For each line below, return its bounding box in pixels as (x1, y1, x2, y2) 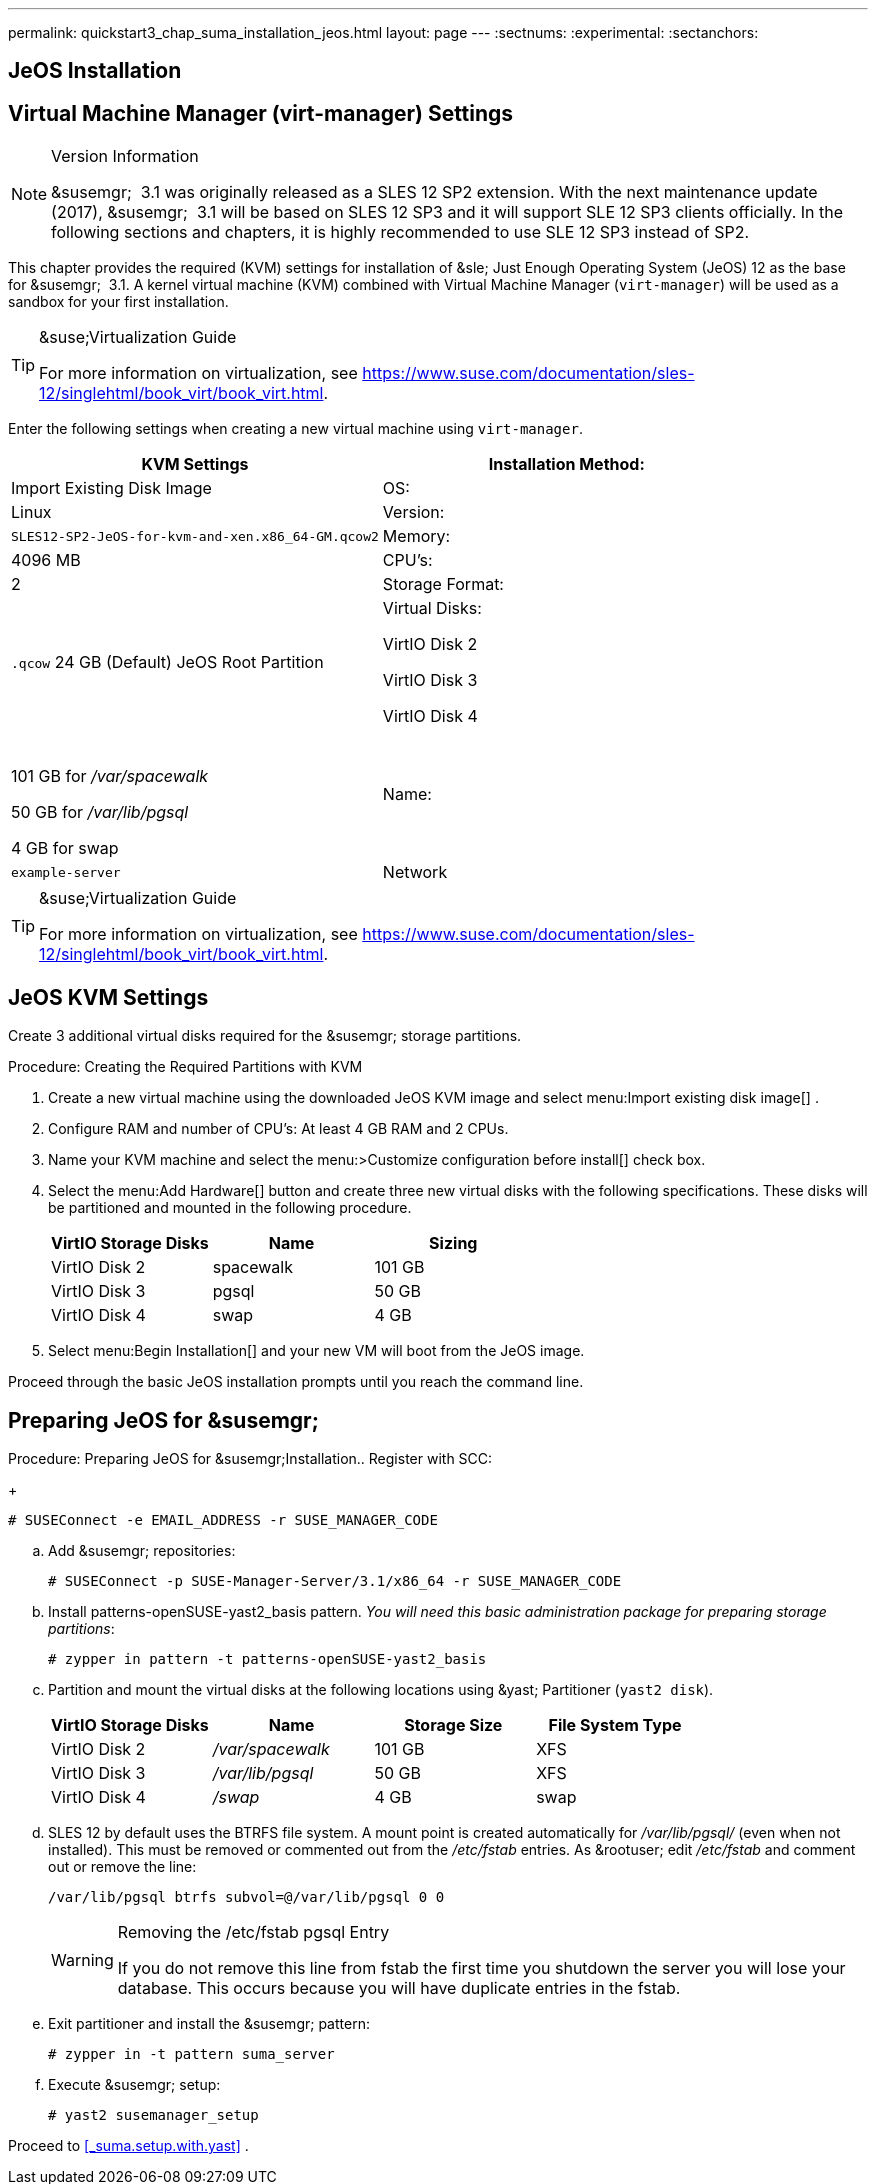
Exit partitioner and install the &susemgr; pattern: (48, 2014, 370, 2032)
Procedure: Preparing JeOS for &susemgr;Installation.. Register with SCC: (8, 1449, 493, 1467)
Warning (51, 1949, 114, 1970)
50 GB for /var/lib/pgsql (11, 802, 189, 823)
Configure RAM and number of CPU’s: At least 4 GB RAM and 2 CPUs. (48, 1120, 509, 1138)
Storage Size (404, 1714, 503, 1735)
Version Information (51, 146, 199, 167)
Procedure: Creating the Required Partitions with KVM (8, 1058, 363, 1076)
